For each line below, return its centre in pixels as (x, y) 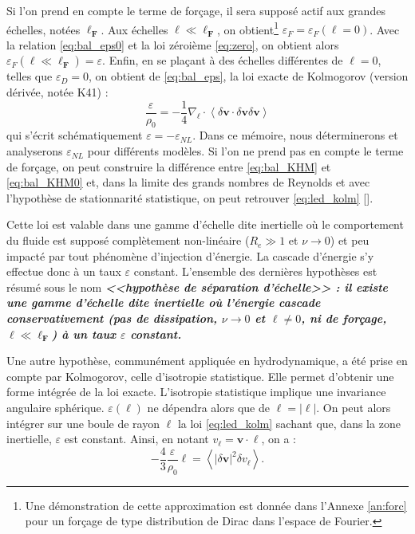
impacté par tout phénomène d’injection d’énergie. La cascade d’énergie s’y (190, 255)
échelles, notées (43, 29)
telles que (30, 76)
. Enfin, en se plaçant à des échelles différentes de (223, 60)
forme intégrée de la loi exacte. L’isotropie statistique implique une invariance (196, 392)
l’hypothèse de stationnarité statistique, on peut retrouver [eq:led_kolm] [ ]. (190, 197)
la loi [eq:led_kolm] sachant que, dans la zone (289, 423)
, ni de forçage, (344, 318)
